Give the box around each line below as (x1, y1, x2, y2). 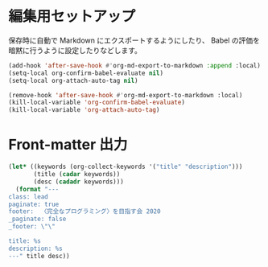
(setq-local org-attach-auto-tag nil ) (8, 76, 138, 84)
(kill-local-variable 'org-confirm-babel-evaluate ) (8, 98, 185, 107)
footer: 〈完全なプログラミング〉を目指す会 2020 (8, 207, 161, 216)
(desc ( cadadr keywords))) (33, 178, 125, 186)
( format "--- (15, 185, 60, 193)
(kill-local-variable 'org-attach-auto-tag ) (8, 106, 160, 114)
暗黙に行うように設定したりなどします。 (8, 45, 142, 55)
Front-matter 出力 (8, 136, 128, 154)
